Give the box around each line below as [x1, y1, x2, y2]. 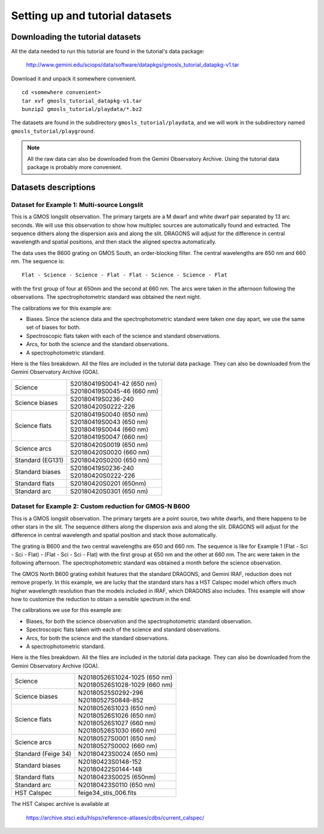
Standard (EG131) [14, 456, 64, 464]
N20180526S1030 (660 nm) [78, 727, 157, 735]
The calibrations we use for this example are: [11, 607, 122, 614]
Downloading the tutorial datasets [11, 32, 141, 42]
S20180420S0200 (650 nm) [70, 456, 149, 464]
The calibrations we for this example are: [11, 304, 112, 311]
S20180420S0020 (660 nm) [70, 448, 150, 456]
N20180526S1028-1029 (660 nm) [78, 681, 173, 689]
